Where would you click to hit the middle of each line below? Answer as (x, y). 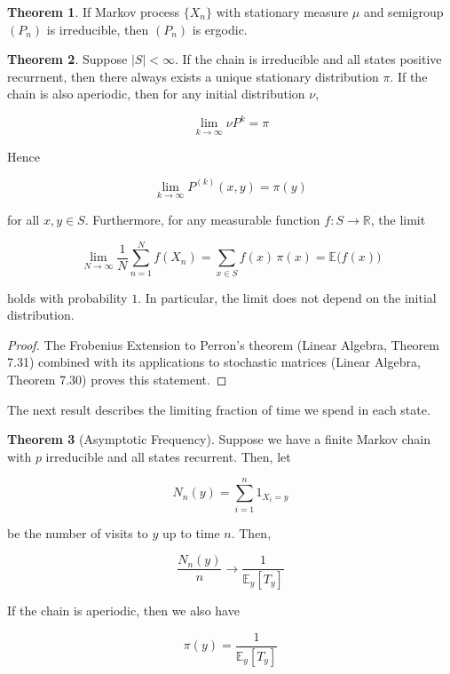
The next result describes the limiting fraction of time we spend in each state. (219, 409)
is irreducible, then (98, 29)
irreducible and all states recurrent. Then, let (168, 456)
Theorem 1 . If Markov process (94, 12)
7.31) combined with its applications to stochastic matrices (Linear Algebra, (214, 362)
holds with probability (67, 297)
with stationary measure (282, 12)
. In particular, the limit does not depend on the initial (287, 297)
